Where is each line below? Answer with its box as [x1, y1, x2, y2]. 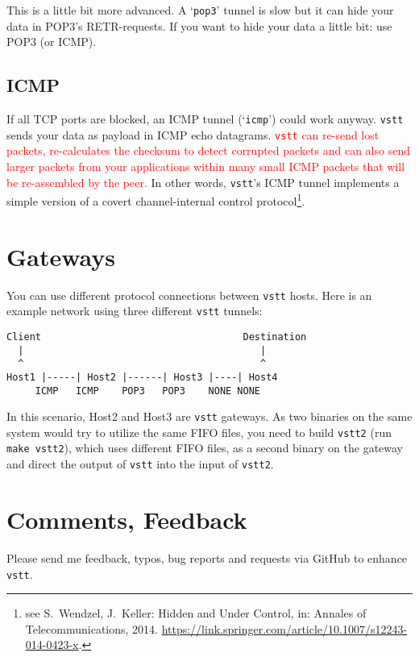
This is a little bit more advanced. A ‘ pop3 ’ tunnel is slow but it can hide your [6, 2, 394, 18]
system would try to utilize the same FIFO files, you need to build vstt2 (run [6, 423, 392, 440]
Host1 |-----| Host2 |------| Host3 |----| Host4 [6, 371, 278, 383]
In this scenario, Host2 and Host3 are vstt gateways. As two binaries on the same [6, 408, 413, 425]
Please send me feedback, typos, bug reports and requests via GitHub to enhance [6, 549, 408, 566]
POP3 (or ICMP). [6, 33, 97, 50]
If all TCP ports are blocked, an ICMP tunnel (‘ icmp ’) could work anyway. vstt [6, 110, 404, 127]
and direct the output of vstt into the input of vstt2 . [6, 455, 274, 472]
